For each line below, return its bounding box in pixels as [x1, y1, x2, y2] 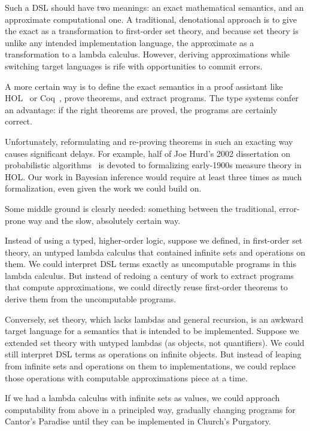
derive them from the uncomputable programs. [5, 293, 177, 305]
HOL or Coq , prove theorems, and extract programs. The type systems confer [5, 92, 299, 104]
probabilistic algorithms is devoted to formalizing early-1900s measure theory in [5, 159, 302, 171]
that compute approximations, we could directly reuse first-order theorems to [5, 281, 288, 293]
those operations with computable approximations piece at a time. [5, 371, 248, 384]
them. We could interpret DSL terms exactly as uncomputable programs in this [5, 257, 297, 270]
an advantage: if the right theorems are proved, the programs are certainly [5, 103, 278, 116]
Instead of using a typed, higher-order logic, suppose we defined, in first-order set [5, 234, 303, 247]
